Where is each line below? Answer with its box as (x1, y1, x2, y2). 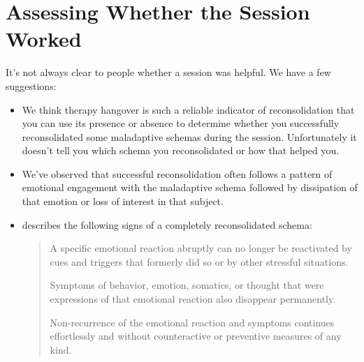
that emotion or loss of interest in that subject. (22, 194, 224, 209)
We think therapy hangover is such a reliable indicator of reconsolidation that (22, 102, 355, 116)
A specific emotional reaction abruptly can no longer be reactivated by (50, 241, 352, 255)
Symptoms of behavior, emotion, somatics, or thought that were (50, 278, 324, 292)
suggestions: (6, 78, 57, 93)
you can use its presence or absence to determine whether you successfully (22, 116, 340, 130)
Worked (6, 24, 82, 53)
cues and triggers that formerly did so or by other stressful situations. (50, 254, 349, 269)
